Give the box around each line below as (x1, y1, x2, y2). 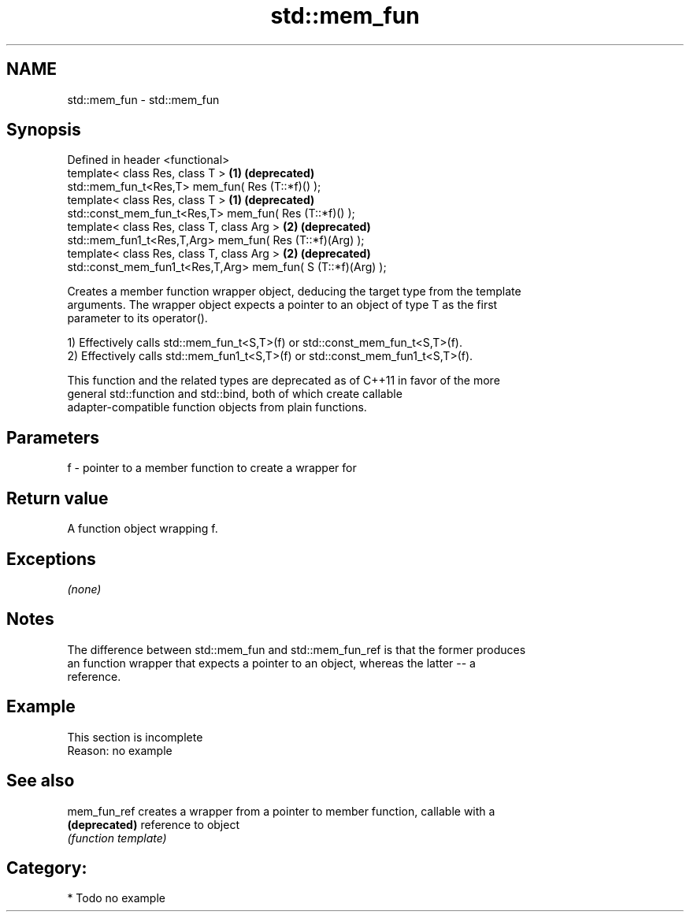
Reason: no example (67, 743, 172, 757)
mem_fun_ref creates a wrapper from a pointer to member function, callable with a (67, 804, 495, 818)
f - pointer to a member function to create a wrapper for (67, 461, 357, 475)
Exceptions (6, 548, 96, 569)
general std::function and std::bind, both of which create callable (67, 387, 402, 401)
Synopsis (6, 120, 81, 140)
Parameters (6, 427, 99, 448)
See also (6, 771, 75, 791)
